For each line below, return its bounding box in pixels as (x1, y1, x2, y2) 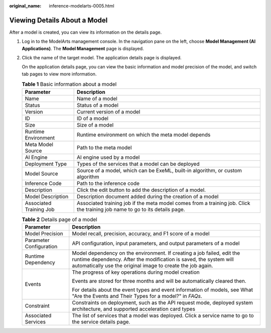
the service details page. (72, 318, 130, 325)
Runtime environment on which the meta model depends (76, 131, 211, 138)
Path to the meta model (76, 144, 132, 151)
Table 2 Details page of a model (22, 216, 97, 223)
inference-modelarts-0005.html (49, 3, 115, 9)
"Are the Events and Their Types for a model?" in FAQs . (72, 293, 203, 299)
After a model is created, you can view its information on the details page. (9, 29, 162, 35)
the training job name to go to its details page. (76, 206, 185, 213)
